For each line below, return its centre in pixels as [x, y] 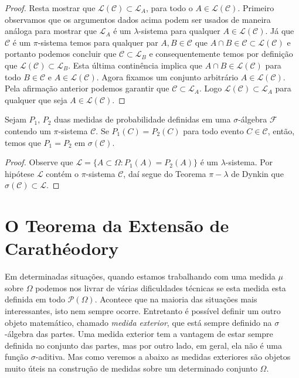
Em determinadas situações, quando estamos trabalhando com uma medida [140, 276]
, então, [281, 130]
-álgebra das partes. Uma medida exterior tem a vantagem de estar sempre [139, 334]
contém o [62, 173]
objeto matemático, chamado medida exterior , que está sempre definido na [138, 322]
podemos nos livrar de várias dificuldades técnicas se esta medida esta [161, 287]
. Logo [210, 88]
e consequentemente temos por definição [221, 54]
